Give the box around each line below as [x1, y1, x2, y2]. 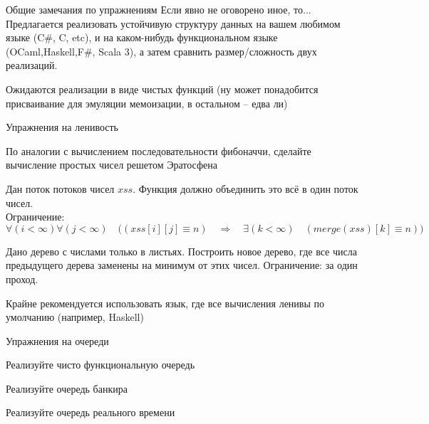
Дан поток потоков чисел [6, 181, 115, 196]
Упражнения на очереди [6, 333, 109, 348]
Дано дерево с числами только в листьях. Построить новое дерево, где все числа [6, 243, 357, 258]
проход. [6, 271, 38, 286]
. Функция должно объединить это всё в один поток [133, 181, 358, 196]
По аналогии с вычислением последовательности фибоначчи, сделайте [6, 143, 311, 158]
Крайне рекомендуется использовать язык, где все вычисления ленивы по [6, 295, 325, 310]
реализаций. [6, 58, 58, 73]
